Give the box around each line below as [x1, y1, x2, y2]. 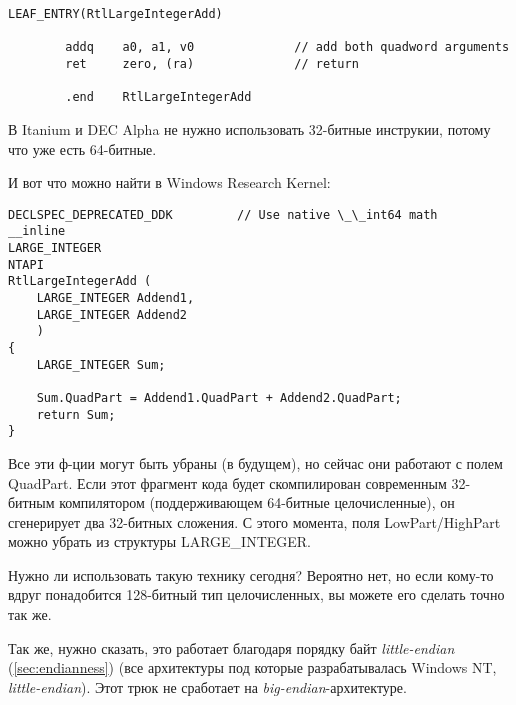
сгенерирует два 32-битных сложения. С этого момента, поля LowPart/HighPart [8, 511, 501, 532]
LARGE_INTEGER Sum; [36, 357, 166, 372]
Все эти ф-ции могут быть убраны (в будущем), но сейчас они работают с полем [8, 452, 503, 473]
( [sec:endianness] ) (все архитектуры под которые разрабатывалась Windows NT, [8, 657, 497, 678]
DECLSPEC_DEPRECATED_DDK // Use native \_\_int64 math [8, 207, 438, 222]
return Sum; [36, 407, 116, 422]
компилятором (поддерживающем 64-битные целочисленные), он [59, 492, 455, 513]
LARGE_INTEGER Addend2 [36, 307, 187, 322]
